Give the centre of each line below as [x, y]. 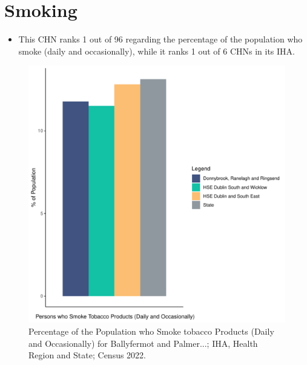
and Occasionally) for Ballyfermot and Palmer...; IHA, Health [143, 343]
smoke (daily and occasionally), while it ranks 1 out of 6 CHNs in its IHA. [157, 51]
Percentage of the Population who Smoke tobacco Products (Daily [151, 331]
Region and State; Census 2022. [87, 355]
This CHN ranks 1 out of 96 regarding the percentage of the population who [160, 39]
